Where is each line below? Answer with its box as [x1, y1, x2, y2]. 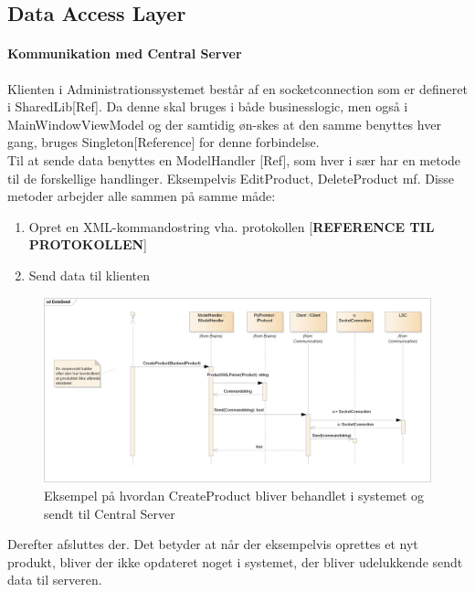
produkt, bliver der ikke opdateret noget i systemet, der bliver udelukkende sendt [7, 552, 463, 571]
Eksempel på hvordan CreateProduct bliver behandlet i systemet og [44, 486, 425, 504]
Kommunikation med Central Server [7, 44, 242, 63]
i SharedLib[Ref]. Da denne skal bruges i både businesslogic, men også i [7, 97, 408, 116]
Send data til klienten [28, 265, 151, 284]
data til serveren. [7, 570, 102, 589]
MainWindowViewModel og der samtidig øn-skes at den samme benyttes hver [7, 114, 441, 133]
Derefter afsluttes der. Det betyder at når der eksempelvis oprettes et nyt [7, 534, 418, 554]
